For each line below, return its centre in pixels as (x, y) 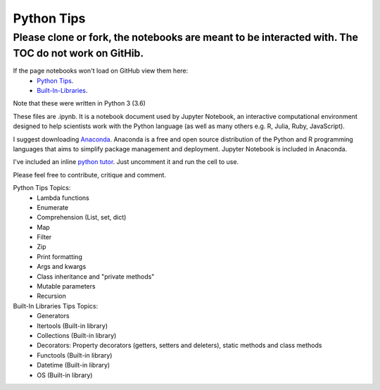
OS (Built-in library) (65, 375)
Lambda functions (63, 198)
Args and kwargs (62, 267)
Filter (44, 237)
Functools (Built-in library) (75, 355)
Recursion (51, 296)
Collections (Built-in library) (77, 335)
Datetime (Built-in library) (74, 365)
